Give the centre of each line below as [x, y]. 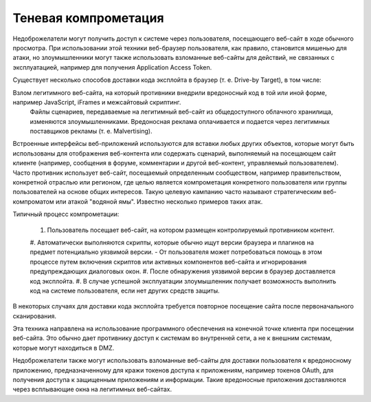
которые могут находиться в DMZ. [64, 348]
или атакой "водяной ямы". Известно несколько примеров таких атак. [159, 201]
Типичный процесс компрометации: [66, 214]
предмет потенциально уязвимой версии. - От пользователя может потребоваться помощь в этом [176, 252]
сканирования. [35, 316]
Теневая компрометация [88, 18]
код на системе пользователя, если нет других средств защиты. [125, 290]
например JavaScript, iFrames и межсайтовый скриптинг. [97, 102]
